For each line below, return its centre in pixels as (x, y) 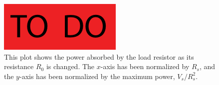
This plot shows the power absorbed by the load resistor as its (99, 56)
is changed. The (70, 66)
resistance (19, 66)
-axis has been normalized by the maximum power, (97, 76)
